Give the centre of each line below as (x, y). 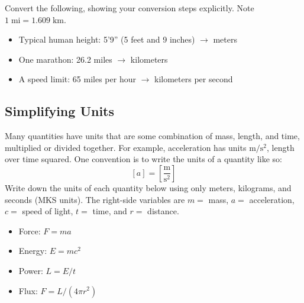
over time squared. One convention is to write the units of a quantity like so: (144, 159)
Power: (31, 270)
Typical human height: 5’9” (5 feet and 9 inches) (107, 39)
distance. (163, 211)
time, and (110, 211)
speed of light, (48, 211)
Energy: (33, 251)
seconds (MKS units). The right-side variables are (95, 199)
